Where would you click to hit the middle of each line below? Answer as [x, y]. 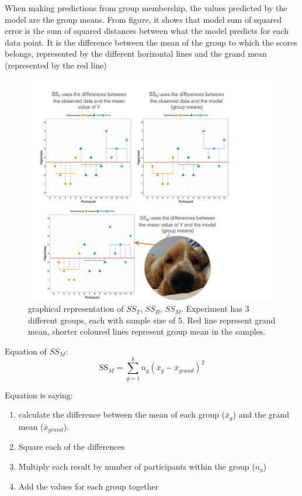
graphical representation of [76, 309]
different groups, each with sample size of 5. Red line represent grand [152, 320]
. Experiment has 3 [215, 309]
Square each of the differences [72, 447]
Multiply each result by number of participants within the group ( [137, 466]
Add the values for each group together [88, 486]
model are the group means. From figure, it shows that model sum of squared [143, 19]
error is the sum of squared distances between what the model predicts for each [147, 31]
